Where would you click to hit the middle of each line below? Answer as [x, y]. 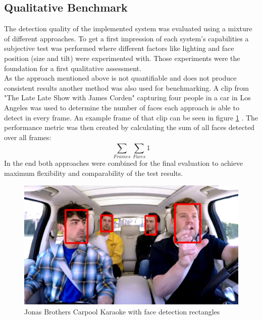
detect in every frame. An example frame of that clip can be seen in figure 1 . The [131, 117]
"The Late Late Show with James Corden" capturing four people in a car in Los [127, 98]
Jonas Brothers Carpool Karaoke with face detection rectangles [122, 311]
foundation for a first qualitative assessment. [73, 68]
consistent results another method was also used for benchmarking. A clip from [126, 87]
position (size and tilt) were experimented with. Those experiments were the [122, 58]
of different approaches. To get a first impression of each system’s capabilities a [126, 38]
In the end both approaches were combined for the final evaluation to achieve [124, 163]
